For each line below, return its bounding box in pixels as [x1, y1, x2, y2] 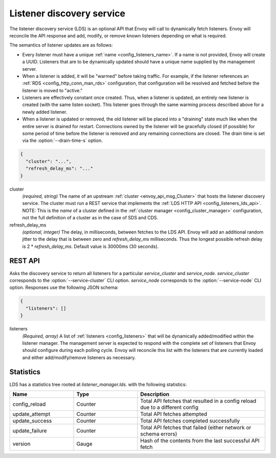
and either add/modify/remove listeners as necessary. [22, 354, 136, 361]
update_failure [12, 427, 47, 434]
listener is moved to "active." [22, 87, 83, 93]
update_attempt [12, 410, 51, 418]
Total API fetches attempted [140, 410, 208, 418]
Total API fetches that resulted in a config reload [140, 397, 257, 404]
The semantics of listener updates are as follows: [9, 42, 113, 48]
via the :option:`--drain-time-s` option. [22, 137, 103, 143]
